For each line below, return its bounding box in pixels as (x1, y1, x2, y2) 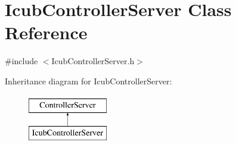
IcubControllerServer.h (51, 55, 135, 67)
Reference (5, 20, 88, 45)
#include (5, 55, 38, 67)
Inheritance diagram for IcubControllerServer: (5, 74, 172, 87)
